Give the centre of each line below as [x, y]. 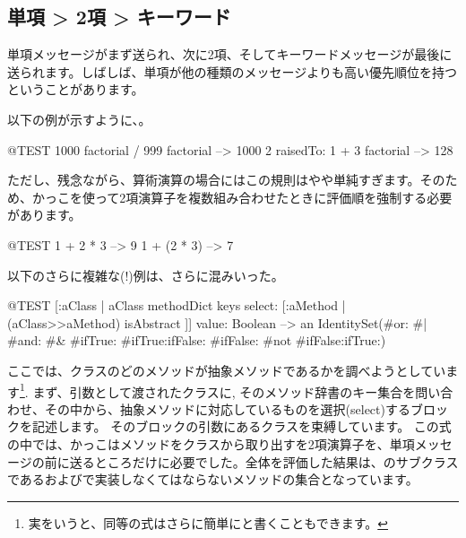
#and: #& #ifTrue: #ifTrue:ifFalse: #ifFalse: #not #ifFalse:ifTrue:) [197, 340]
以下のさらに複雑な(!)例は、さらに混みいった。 [146, 275]
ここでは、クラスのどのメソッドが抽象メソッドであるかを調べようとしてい [227, 370]
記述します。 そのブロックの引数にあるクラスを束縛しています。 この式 [242, 426]
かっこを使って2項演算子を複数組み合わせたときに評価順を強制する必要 [242, 197]
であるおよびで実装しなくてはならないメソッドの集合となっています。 [213, 479]
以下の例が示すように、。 [79, 119]
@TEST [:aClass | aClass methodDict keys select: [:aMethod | [177, 305]
